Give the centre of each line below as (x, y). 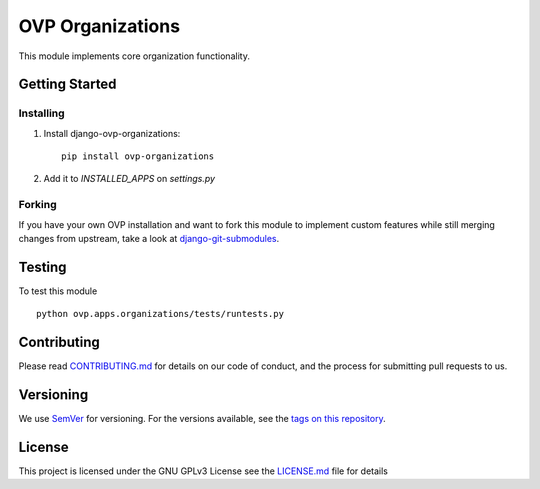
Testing (42, 266)
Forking (37, 205)
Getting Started (67, 84)
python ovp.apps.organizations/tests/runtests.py (160, 314)
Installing (41, 113)
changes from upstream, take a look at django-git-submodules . (149, 239)
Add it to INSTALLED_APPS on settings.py (129, 179)
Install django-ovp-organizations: (112, 133)
